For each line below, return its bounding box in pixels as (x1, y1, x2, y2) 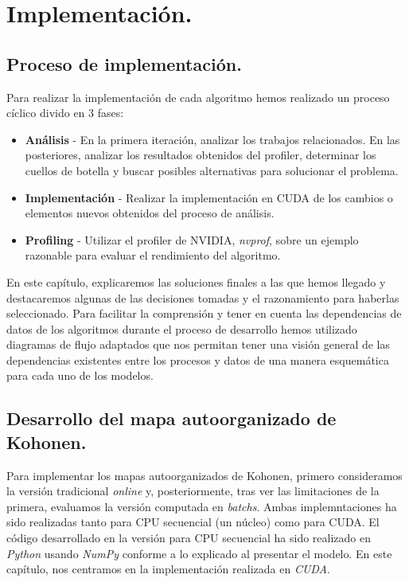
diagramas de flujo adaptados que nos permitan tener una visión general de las (6, 336, 391, 353)
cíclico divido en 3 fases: (6, 104, 124, 121)
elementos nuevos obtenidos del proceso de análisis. (25, 205, 275, 221)
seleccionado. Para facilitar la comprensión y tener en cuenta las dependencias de (6, 305, 402, 322)
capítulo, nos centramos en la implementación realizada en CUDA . (6, 561, 330, 577)
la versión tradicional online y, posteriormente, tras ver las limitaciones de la (6, 482, 380, 499)
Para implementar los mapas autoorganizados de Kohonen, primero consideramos (6, 467, 403, 483)
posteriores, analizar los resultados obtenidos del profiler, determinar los (25, 146, 376, 163)
